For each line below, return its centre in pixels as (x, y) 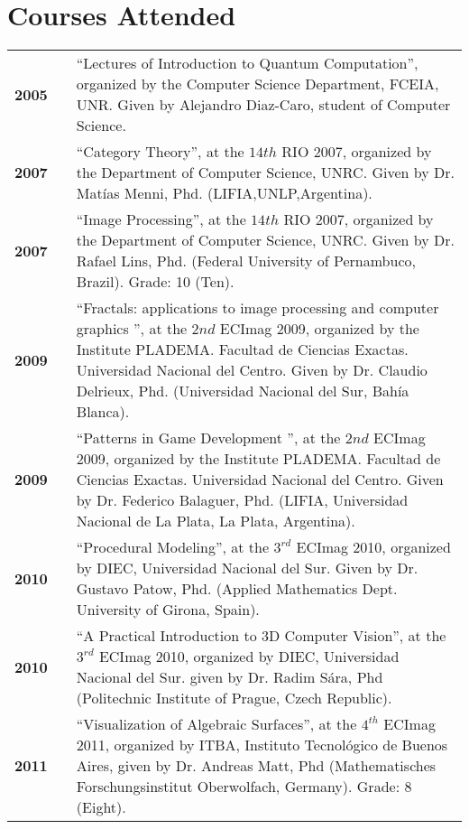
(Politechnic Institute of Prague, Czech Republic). (234, 698)
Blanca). (103, 412)
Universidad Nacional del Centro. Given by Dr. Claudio (252, 370)
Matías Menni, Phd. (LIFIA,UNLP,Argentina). (224, 193)
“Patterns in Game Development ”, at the (208, 438)
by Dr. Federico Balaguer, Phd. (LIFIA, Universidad (242, 500)
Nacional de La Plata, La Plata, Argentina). (216, 521)
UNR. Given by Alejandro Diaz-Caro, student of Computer (263, 105)
